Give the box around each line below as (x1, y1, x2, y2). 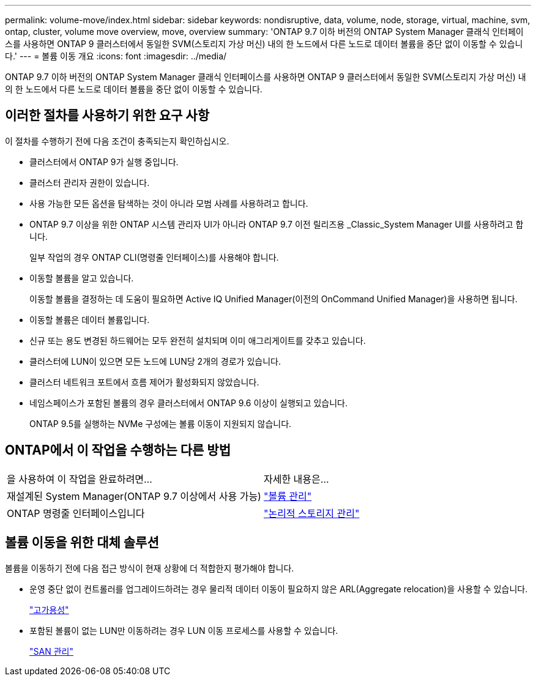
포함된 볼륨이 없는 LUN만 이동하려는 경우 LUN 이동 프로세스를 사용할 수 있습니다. (29, 625, 338, 636)
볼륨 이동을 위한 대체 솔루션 (5, 535, 159, 551)
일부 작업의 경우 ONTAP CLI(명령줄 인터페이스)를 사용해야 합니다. (29, 251, 279, 262)
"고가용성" (29, 604, 69, 615)
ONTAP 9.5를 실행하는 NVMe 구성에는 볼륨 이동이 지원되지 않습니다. (29, 418, 292, 429)
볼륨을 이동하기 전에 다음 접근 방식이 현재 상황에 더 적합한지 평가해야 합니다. (5, 562, 294, 573)
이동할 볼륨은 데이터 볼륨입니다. (29, 314, 150, 325)
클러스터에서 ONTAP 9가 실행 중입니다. (29, 156, 179, 167)
